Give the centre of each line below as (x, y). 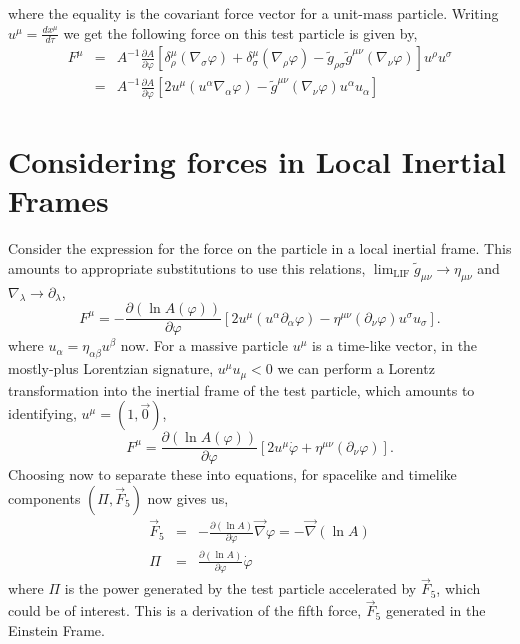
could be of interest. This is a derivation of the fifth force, (185, 610)
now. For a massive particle (204, 345)
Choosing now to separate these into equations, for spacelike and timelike (232, 474)
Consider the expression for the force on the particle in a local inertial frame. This (260, 248)
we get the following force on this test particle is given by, (240, 32)
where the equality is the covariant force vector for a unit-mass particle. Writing (253, 13)
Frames (58, 200)
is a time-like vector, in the (395, 345)
